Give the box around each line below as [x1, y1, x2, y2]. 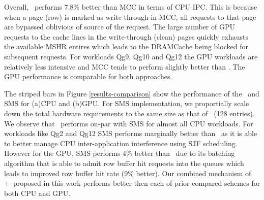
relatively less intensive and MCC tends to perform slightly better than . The [4, 61, 245, 72]
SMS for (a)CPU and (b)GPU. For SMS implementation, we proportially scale [4, 98, 249, 109]
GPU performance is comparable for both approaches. [4, 71, 172, 82]
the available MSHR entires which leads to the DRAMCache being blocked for [4, 41, 248, 52]
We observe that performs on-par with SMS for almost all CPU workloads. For [4, 118, 253, 128]
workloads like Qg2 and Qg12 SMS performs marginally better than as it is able [4, 128, 257, 139]
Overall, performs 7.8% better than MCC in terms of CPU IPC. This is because [4, 2, 257, 12]
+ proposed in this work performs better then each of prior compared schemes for [4, 178, 260, 188]
